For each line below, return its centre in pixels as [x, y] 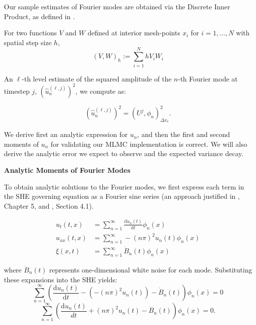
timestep [17, 91]
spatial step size [28, 42]
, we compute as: [101, 91]
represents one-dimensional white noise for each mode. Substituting [150, 269]
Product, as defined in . [39, 16]
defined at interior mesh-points [134, 33]
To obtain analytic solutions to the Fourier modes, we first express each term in [124, 186]
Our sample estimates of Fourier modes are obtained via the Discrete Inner [117, 6]
